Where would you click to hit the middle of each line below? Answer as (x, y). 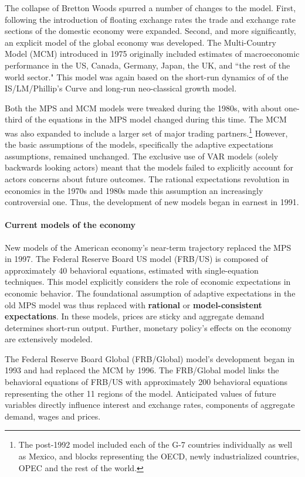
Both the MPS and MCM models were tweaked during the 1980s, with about (143, 108)
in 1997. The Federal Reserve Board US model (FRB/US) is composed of (136, 259)
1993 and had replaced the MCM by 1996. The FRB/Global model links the (142, 370)
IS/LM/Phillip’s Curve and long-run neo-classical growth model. (121, 88)
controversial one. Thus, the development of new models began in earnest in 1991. (152, 202)
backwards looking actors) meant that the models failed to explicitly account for (149, 167)
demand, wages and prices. (53, 416)
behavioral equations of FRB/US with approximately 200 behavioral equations (146, 382)
